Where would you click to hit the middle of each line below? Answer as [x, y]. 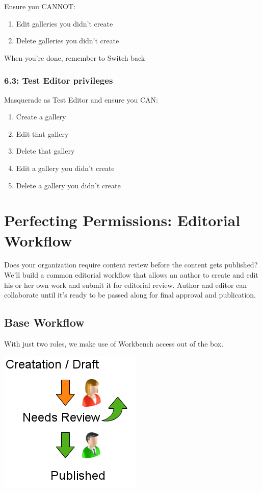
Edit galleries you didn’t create [64, 23]
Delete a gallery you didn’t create [68, 185]
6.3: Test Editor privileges [59, 80]
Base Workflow [44, 322]
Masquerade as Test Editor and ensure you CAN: [81, 99]
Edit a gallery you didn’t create [65, 168]
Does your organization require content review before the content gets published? [131, 265]
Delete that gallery [45, 151]
